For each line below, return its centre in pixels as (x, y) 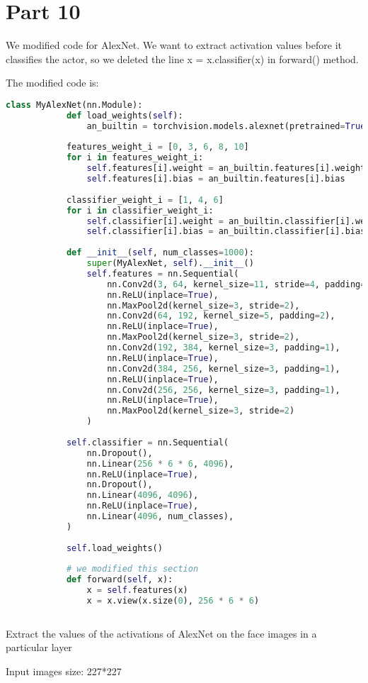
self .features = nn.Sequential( (163, 273)
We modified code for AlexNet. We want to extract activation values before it (174, 45)
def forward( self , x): (120, 580)
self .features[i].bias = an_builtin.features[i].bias (216, 179)
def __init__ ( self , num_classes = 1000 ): (160, 253)
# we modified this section (132, 569)
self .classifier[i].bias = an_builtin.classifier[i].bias (226, 232)
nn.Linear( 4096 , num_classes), (160, 517)
